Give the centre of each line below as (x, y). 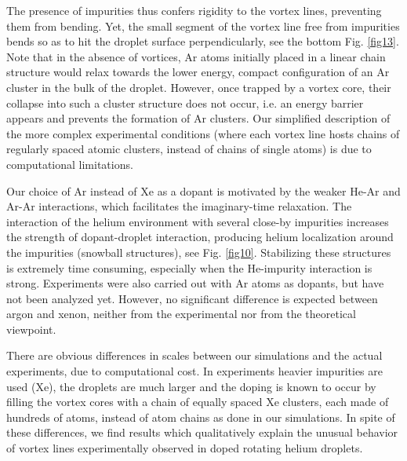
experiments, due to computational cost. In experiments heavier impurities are (194, 371)
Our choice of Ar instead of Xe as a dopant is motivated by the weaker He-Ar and (203, 190)
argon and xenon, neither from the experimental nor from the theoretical (181, 314)
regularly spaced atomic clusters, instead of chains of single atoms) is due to (189, 149)
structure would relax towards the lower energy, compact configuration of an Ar (198, 72)
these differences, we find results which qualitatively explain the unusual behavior (202, 432)
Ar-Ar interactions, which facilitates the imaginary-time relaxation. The (179, 206)
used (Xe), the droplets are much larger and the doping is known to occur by (191, 386)
